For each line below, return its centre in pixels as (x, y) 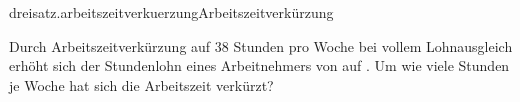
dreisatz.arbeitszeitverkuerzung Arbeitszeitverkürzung (171, 12)
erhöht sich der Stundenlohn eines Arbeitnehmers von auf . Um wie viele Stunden (259, 65)
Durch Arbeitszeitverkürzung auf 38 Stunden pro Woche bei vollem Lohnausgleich (261, 45)
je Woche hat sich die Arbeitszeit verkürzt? (141, 84)
